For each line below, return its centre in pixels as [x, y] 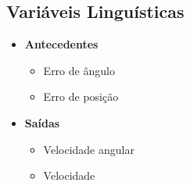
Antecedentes [61, 44]
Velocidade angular [89, 149]
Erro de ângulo [79, 70]
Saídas [42, 122]
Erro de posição [81, 97]
